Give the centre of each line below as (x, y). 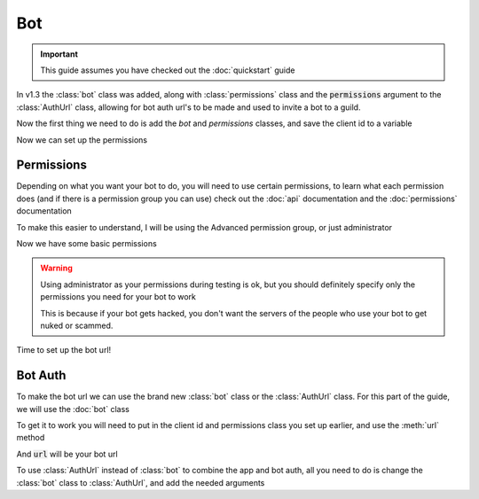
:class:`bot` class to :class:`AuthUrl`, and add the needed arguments (141, 482)
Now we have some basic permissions (86, 243)
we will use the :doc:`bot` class (73, 409)
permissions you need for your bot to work (118, 297)
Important (59, 54)
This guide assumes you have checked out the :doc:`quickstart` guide (168, 70)
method (31, 438)
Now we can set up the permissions (82, 140)
